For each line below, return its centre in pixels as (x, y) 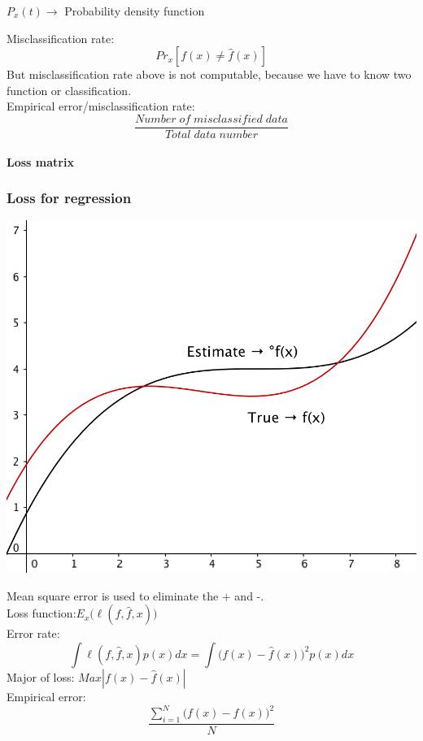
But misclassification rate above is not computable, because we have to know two (209, 74)
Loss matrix (40, 161)
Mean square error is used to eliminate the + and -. (135, 595)
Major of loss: (41, 676)
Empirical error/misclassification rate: (101, 106)
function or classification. (69, 90)
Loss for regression (69, 198)
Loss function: (41, 613)
